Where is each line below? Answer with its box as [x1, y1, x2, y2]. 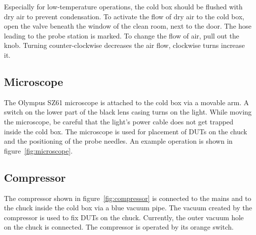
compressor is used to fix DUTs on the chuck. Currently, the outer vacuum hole [4, 212, 244, 222]
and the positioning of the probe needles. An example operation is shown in [4, 136, 233, 146]
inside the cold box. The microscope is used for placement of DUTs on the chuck [4, 126, 247, 136]
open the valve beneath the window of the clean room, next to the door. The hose [4, 21, 252, 31]
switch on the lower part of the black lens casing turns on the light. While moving [4, 107, 252, 117]
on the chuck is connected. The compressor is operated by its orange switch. [4, 222, 234, 232]
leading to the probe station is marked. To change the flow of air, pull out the [4, 30, 239, 40]
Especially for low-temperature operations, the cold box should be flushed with [4, 1, 243, 11]
